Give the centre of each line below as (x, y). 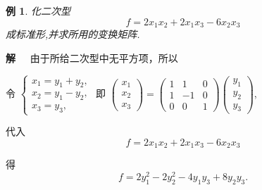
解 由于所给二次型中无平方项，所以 (92, 57)
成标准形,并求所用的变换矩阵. (73, 34)
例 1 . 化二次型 (38, 11)
